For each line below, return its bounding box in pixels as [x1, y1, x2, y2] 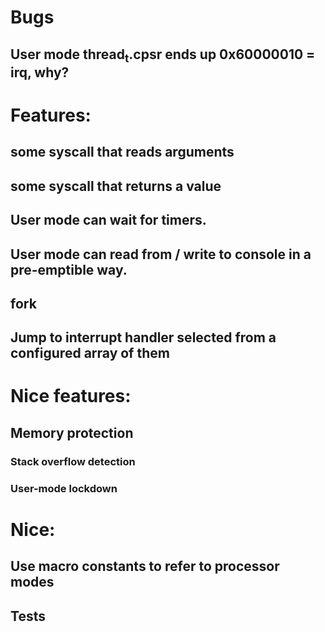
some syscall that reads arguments [10, 144, 235, 161]
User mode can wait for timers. [10, 212, 207, 229]
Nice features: [10, 385, 132, 408]
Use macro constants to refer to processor [10, 558, 280, 575]
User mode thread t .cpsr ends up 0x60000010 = [10, 46, 316, 65]
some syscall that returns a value [10, 177, 222, 195]
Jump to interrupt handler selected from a [10, 329, 277, 346]
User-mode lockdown [10, 481, 118, 495]
